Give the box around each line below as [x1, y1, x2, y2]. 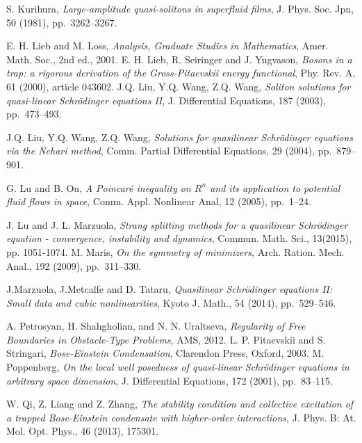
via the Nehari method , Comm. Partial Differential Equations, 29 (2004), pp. [6, 143, 332, 158]
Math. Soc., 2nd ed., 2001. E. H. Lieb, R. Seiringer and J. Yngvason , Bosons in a [6, 51, 352, 66]
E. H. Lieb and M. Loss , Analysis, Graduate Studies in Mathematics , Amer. [6, 38, 329, 53]
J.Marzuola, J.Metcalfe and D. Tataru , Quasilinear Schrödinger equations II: [6, 282, 333, 296]
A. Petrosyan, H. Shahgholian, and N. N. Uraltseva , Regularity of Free [6, 319, 306, 333]
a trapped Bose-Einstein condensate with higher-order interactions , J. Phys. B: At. [6, 410, 356, 424]
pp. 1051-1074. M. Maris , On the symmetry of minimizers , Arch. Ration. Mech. [6, 244, 345, 259]
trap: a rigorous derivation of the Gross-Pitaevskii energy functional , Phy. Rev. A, [6, 65, 356, 80]
